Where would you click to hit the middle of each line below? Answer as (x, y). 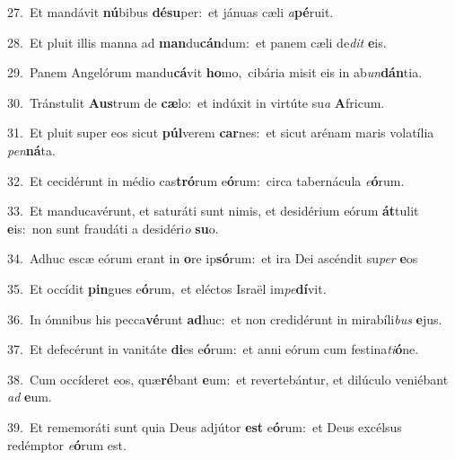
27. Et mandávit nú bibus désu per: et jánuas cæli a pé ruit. (171, 12)
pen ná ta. (31, 150)
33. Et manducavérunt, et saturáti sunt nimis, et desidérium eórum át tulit (213, 211)
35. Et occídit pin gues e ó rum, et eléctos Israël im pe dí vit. (167, 288)
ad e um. (30, 397)
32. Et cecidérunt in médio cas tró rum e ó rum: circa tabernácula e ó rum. (206, 180)
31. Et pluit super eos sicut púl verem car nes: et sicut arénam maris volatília (221, 133)
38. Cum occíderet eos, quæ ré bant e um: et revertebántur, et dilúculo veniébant (228, 379)
